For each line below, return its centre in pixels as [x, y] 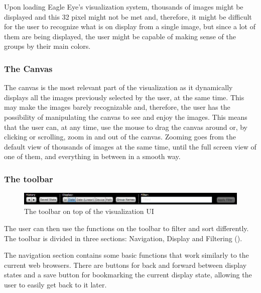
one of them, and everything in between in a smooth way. [92, 156]
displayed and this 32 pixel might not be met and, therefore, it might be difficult [128, 16]
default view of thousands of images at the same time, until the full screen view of [130, 146]
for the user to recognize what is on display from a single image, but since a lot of [130, 26]
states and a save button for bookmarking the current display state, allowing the [128, 275]
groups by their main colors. [47, 46]
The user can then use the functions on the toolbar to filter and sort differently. [126, 228]
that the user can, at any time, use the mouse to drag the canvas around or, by [126, 127]
